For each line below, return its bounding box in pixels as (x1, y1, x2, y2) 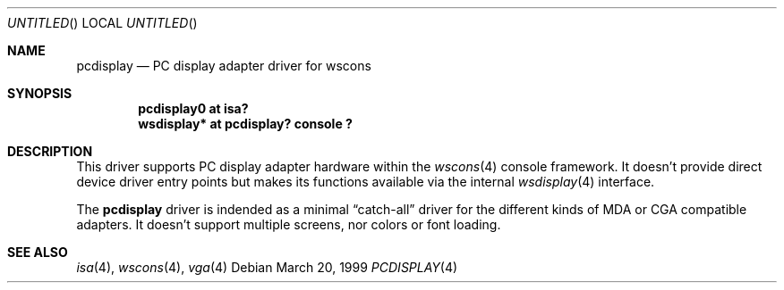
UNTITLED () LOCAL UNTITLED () (7, 15, 198, 30)
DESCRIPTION (7, 144, 93, 159)
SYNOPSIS (7, 86, 72, 101)
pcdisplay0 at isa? (138, 101, 249, 116)
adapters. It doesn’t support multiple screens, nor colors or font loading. (76, 217, 501, 232)
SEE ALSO (7, 244, 68, 260)
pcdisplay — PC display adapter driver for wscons (76, 58, 371, 73)
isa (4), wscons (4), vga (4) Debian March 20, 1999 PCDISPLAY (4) (76, 260, 458, 275)
